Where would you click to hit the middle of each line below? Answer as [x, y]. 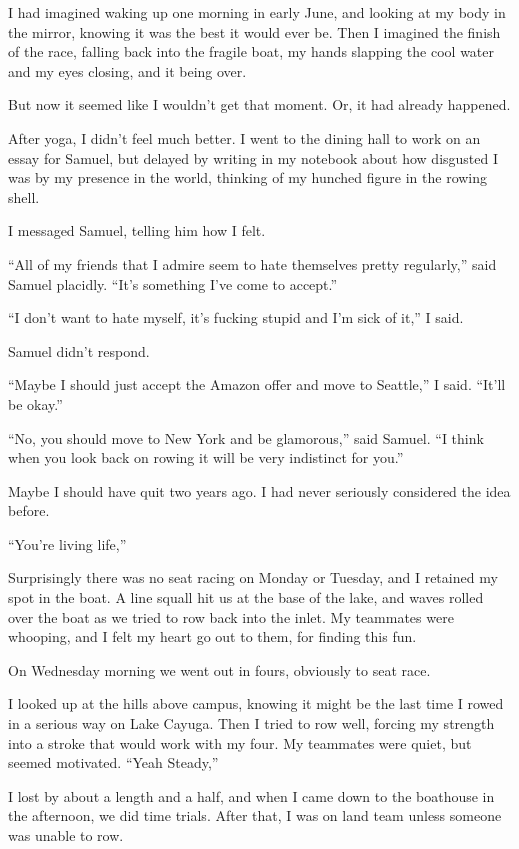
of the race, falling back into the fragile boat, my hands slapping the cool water [251, 51]
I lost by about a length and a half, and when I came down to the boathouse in [251, 795]
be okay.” [35, 403]
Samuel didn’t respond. [79, 350]
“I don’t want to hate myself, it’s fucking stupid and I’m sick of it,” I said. [236, 317]
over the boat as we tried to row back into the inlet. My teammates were [231, 616]
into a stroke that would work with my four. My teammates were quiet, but [240, 742]
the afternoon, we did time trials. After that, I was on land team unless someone [255, 815]
